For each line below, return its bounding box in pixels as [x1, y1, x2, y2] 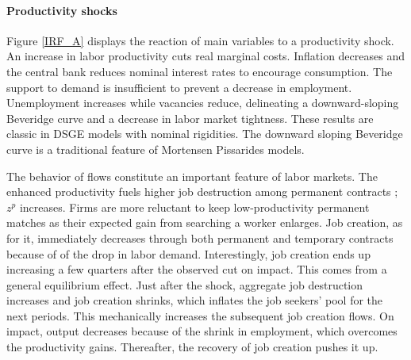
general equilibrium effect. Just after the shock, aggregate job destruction [6, 276, 363, 293]
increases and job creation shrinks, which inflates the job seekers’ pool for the [6, 292, 383, 308]
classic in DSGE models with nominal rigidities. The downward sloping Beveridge [6, 125, 403, 142]
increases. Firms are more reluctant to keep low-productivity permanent [19, 198, 370, 215]
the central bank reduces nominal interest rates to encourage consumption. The [6, 63, 393, 79]
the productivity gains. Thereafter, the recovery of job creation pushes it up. [6, 339, 378, 355]
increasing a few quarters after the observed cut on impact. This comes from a [6, 261, 387, 278]
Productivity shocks [6, 2, 117, 18]
